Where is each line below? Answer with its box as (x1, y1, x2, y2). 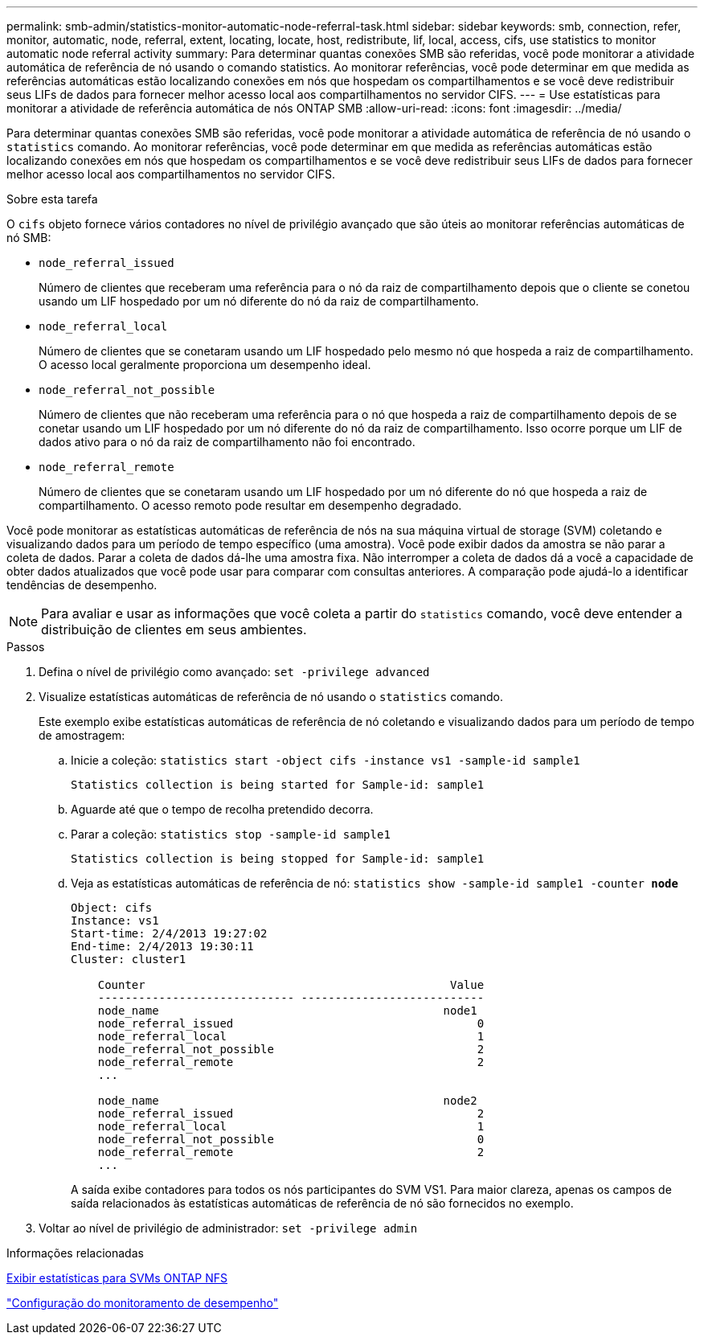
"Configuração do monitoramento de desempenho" (6, 1296, 279, 1310)
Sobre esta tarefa (6, 192, 98, 206)
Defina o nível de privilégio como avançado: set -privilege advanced (39, 665, 430, 679)
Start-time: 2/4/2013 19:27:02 (71, 927, 268, 940)
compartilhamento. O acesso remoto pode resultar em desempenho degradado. (39, 498, 462, 512)
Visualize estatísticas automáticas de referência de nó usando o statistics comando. (39, 690, 503, 703)
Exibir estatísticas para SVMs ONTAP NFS (6, 1271, 228, 1285)
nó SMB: (6, 231, 51, 244)
